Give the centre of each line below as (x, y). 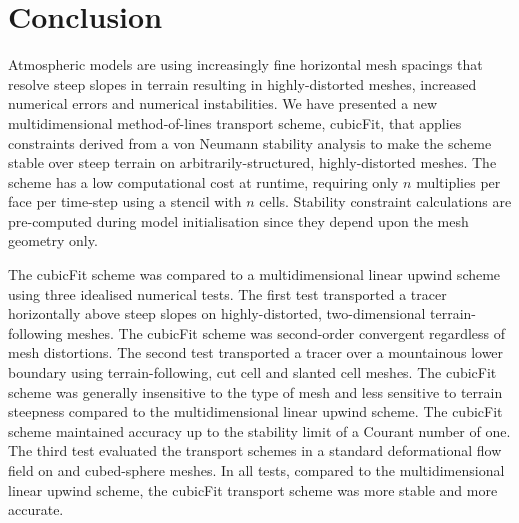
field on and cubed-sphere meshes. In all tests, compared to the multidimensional (256, 470)
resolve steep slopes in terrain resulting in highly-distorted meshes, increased (242, 83)
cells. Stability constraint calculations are (385, 201)
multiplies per (458, 181)
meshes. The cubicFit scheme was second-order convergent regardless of (286, 332)
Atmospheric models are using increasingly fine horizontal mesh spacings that (245, 64)
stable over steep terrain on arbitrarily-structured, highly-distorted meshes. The (252, 162)
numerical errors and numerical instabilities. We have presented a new (223, 103)
